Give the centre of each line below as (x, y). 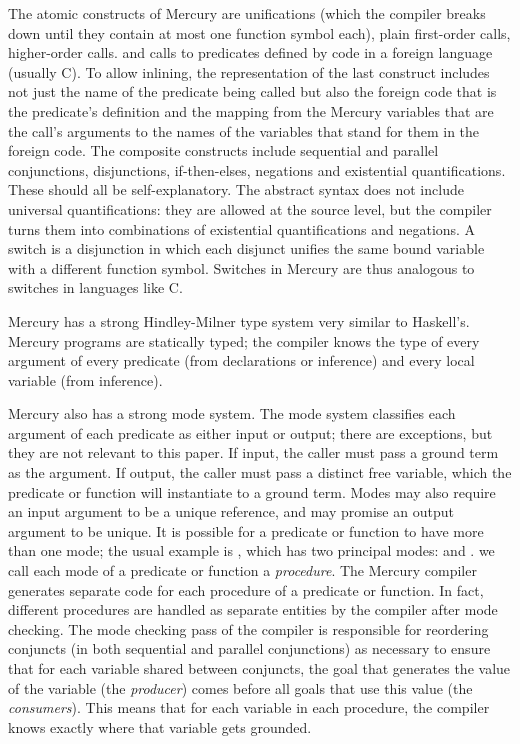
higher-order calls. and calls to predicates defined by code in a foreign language (250, 52)
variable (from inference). (85, 379)
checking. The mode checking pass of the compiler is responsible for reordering (248, 628)
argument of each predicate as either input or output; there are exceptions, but (250, 432)
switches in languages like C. (95, 287)
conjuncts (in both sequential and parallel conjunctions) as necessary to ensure (249, 648)
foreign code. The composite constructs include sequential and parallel (223, 150)
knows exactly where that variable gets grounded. (160, 726)
